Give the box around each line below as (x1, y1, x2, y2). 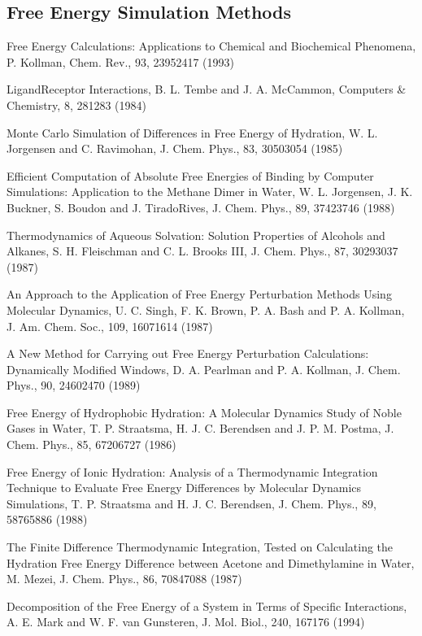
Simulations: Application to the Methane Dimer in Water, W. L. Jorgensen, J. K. (7, 183, 413, 200)
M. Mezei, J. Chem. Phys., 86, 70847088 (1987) (7, 570, 242, 587)
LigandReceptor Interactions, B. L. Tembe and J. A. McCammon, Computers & (7, 81, 407, 98)
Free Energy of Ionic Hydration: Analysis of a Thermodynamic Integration (7, 463, 378, 480)
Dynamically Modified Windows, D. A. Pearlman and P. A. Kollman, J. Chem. (7, 360, 401, 377)
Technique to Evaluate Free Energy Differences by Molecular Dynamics (7, 479, 362, 496)
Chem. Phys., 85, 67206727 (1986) (7, 436, 176, 453)
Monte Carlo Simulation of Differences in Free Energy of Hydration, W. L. (7, 124, 378, 141)
